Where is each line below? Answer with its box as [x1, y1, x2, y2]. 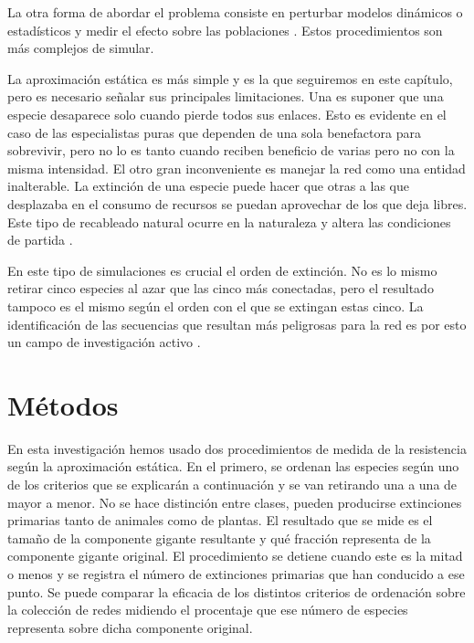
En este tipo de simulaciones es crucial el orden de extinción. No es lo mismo [7, 260, 437, 279]
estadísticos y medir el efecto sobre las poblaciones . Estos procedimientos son [7, 20, 443, 39]
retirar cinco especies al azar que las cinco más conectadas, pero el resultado [7, 279, 434, 298]
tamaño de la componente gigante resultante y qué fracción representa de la [7, 528, 431, 547]
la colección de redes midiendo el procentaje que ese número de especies [7, 600, 408, 619]
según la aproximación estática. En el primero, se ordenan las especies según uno [7, 457, 459, 476]
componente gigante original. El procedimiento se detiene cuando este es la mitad [7, 546, 463, 565]
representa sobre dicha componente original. [7, 617, 253, 637]
